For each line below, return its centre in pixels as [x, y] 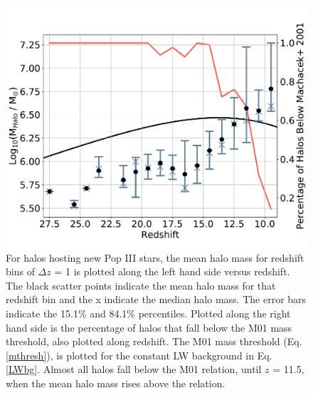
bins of [20, 271]
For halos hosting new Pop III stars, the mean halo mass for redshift [155, 257]
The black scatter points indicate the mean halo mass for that [141, 285]
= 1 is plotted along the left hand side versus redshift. [172, 271]
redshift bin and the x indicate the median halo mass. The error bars [156, 299]
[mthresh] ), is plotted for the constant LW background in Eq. [139, 355]
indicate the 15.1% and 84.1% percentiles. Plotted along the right [148, 313]
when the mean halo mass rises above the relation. [116, 383]
